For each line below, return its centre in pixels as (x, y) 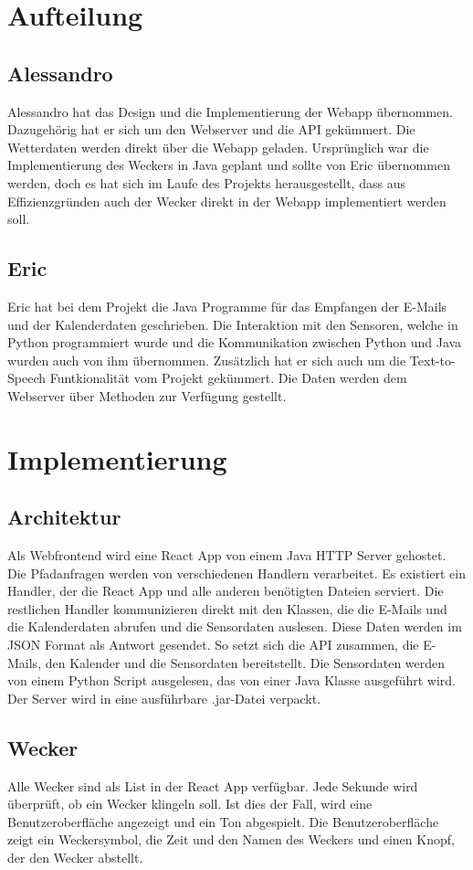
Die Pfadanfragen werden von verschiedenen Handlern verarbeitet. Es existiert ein (236, 573)
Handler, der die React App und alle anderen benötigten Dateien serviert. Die (226, 591)
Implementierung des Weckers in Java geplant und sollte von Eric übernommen (229, 165)
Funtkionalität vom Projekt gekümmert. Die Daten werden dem (228, 378)
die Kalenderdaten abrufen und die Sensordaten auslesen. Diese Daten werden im (235, 626)
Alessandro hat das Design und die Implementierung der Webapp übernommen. (230, 111)
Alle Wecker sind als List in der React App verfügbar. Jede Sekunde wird (213, 785)
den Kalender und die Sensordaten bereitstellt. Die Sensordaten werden (245, 662)
